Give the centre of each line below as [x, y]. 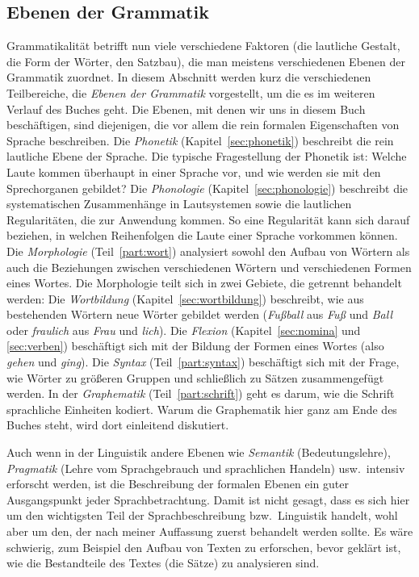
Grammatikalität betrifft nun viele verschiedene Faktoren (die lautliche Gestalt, [203, 46]
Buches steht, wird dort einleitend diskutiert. [118, 425]
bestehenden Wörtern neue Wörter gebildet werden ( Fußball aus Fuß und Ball [199, 314]
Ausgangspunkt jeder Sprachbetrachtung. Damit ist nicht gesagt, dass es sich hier [208, 499]
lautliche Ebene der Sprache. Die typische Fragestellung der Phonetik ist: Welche [207, 156]
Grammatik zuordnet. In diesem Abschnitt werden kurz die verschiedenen [189, 77]
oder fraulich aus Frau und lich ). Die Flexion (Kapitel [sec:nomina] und [184, 330]
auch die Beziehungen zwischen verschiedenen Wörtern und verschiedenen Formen [209, 267]
